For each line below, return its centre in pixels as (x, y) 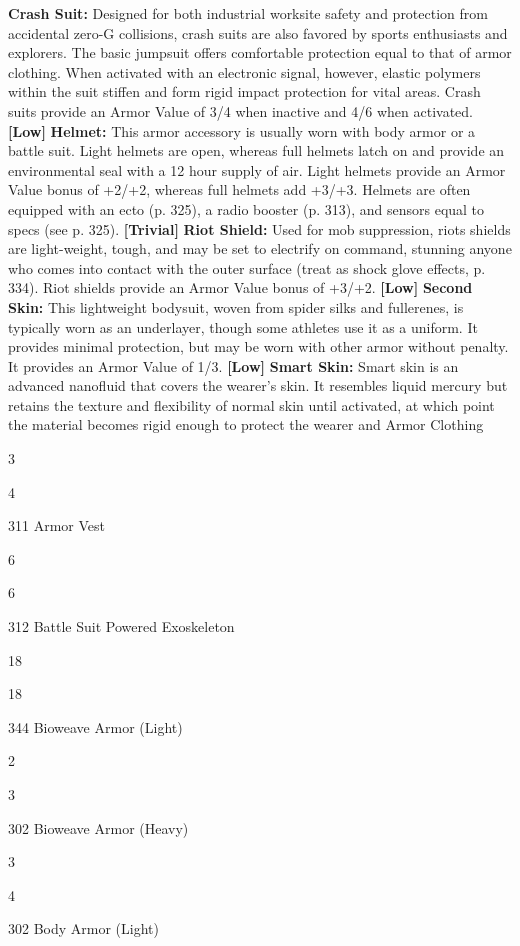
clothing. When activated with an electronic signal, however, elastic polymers (244, 71)
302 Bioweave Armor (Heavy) (98, 827)
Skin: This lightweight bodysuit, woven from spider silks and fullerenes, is (236, 306)
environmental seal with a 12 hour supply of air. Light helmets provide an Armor (257, 169)
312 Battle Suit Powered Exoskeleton (121, 626)
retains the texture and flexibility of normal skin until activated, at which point (251, 404)
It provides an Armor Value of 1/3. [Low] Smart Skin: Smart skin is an (233, 365)
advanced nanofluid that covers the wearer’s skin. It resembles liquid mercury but (258, 385)
